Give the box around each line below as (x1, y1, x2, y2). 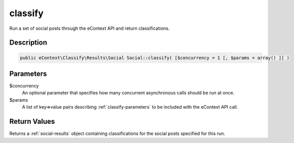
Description (9, 38, 48, 47)
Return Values (9, 117, 55, 126)
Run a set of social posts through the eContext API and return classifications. (9, 25, 170, 31)
